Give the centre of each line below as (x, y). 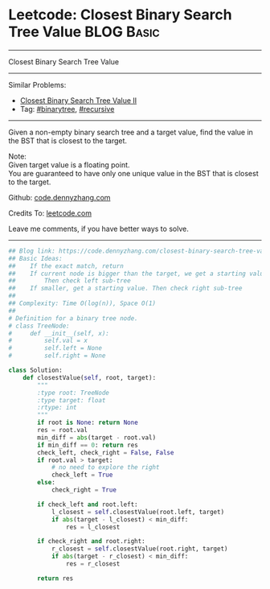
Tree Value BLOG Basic (84, 32)
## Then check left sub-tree (70, 281)
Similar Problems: (37, 84)
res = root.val (63, 430)
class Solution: (35, 371)
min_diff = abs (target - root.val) (97, 437)
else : (47, 483)
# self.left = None (55, 348)
